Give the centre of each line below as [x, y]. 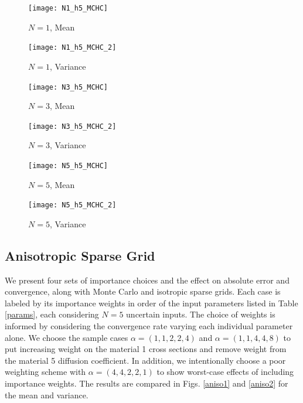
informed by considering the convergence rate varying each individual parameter [149, 326]
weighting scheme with [45, 372]
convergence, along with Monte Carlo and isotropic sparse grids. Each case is [143, 291]
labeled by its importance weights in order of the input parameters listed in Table [151, 303]
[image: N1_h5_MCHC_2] [72, 48]
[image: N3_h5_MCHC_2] [72, 126]
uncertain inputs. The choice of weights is [201, 314]
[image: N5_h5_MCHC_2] [72, 205]
